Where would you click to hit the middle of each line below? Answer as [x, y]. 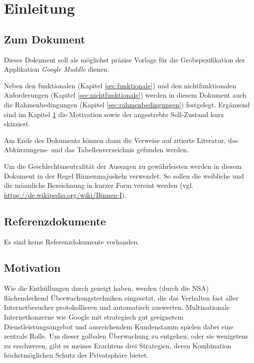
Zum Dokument [45, 39]
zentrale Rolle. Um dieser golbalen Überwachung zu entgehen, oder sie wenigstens [126, 336]
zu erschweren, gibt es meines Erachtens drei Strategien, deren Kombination [118, 345]
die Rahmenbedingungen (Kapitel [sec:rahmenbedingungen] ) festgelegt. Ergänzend [127, 104]
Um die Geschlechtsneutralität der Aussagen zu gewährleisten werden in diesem [123, 166]
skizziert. [17, 124]
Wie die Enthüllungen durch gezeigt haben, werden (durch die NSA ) [106, 288]
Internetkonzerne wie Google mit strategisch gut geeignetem [94, 317]
